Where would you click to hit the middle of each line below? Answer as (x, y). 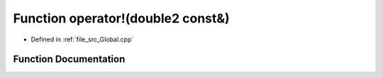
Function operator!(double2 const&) (121, 18)
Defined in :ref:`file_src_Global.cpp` (82, 39)
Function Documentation (69, 59)
